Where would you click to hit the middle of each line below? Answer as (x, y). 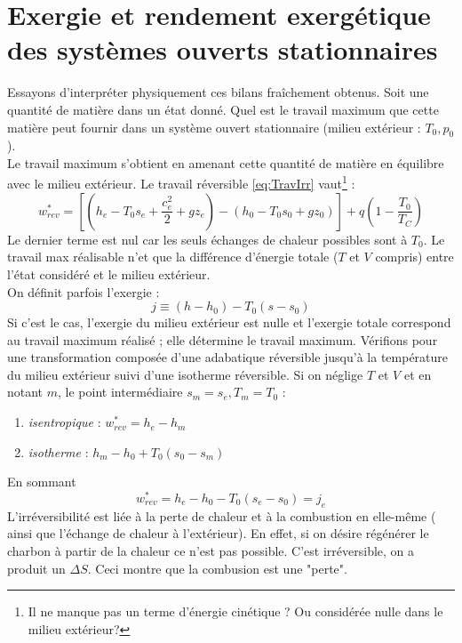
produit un (36, 568)
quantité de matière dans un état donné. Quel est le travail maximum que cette (223, 109)
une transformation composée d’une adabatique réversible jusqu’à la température (228, 357)
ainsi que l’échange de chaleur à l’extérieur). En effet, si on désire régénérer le (218, 533)
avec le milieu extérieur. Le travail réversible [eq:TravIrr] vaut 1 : (181, 182)
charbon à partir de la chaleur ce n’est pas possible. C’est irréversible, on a (211, 550)
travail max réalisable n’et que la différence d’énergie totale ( (173, 257)
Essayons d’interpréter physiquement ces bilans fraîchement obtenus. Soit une (218, 92)
